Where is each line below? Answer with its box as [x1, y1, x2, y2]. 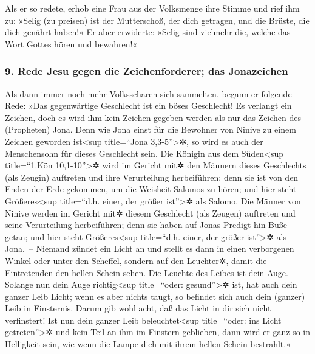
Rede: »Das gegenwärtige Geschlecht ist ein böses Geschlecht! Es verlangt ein [5, 99, 292, 112]
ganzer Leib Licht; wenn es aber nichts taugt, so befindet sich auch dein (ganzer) [5, 290, 305, 302]
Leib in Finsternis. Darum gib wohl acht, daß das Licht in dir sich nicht [5, 302, 271, 314]
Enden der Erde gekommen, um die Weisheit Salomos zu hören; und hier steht [5, 182, 297, 195]
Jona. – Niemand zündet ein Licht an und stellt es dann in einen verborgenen [5, 242, 294, 255]
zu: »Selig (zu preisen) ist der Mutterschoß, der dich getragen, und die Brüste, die [5, 13, 310, 26]
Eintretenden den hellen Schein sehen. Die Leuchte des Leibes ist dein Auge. [5, 266, 288, 279]
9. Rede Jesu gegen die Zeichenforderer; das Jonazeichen [5, 63, 288, 78]
